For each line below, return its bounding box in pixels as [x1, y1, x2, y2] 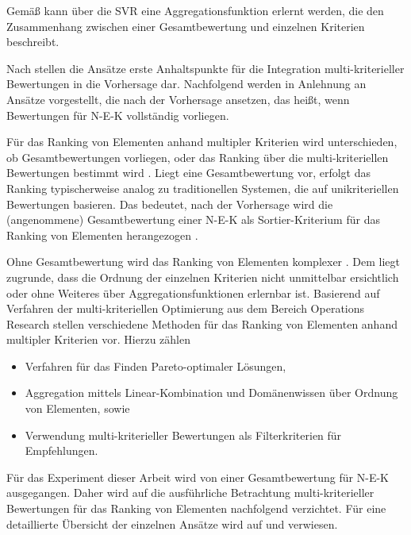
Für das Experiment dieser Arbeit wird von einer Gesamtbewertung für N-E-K [6, 468, 390, 485]
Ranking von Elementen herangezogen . [6, 226, 198, 243]
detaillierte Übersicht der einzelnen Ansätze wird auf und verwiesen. [6, 515, 338, 532]
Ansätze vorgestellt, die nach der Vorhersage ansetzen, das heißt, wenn [6, 90, 350, 107]
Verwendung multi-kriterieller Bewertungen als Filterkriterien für [25, 426, 342, 443]
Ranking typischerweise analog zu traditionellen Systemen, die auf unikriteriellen [6, 179, 399, 196]
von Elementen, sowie [25, 400, 130, 417]
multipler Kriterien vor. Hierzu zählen [6, 331, 190, 348]
